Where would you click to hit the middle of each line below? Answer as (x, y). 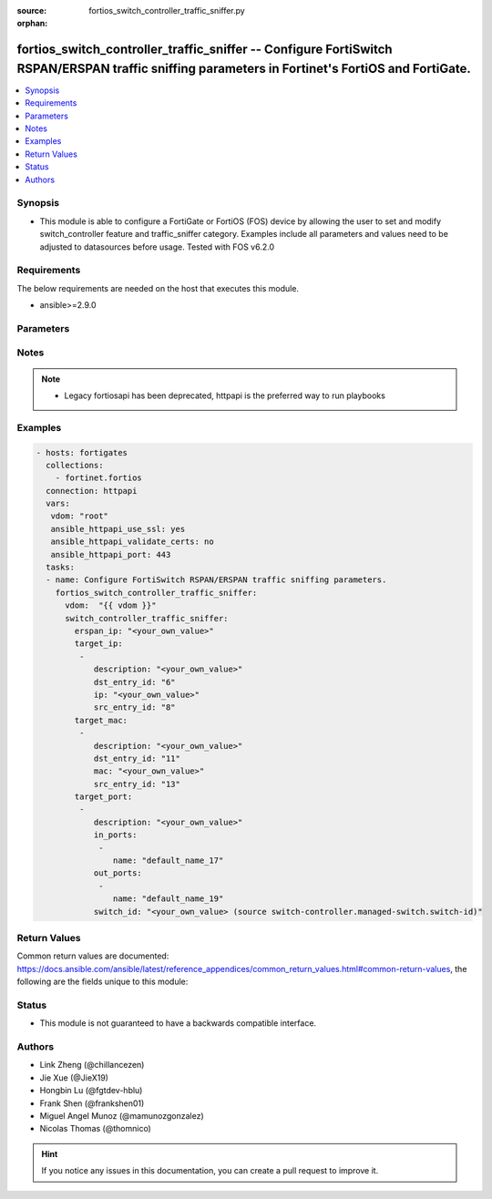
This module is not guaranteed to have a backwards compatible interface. (178, 1023)
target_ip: (98, 644)
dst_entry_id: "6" (135, 682)
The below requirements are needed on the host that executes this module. (158, 288)
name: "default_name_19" (168, 899)
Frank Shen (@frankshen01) (92, 1103)
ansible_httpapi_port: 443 (111, 554)
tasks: (61, 568)
